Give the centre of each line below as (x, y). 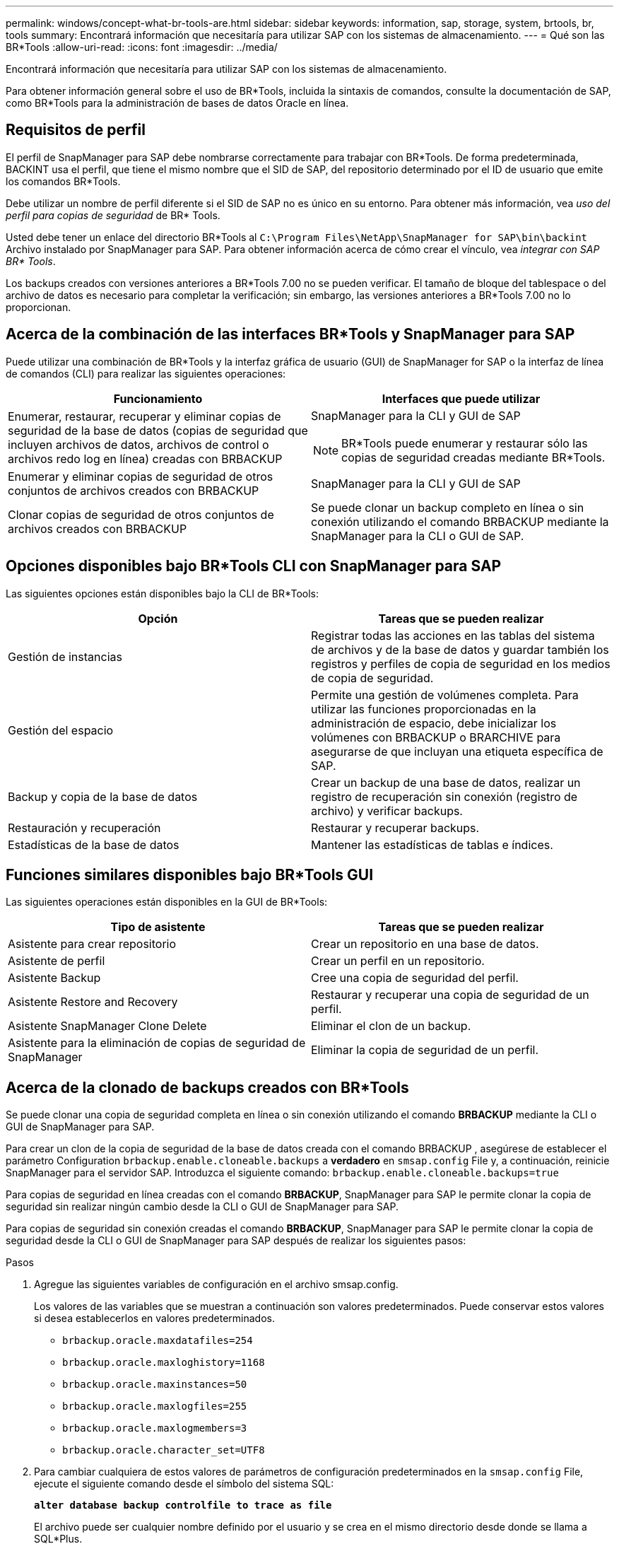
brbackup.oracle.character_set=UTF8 (164, 1450)
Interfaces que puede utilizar (461, 398)
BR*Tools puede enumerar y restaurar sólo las (465, 443)
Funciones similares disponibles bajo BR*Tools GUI (190, 875)
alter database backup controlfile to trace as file (183, 1505)
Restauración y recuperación (84, 827)
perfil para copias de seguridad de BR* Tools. (113, 215)
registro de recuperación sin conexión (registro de (444, 796)
